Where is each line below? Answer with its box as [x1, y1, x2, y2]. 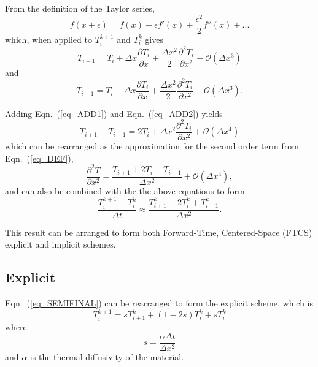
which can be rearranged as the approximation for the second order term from [5, 140, 299, 153]
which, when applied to [5, 32, 92, 45]
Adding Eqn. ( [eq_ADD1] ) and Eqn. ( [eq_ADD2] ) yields [5, 107, 223, 119]
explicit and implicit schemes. [5, 238, 116, 251]
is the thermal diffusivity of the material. [29, 350, 184, 363]
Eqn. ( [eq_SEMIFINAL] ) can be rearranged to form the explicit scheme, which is [5, 297, 314, 309]
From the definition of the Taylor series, [5, 2, 155, 14]
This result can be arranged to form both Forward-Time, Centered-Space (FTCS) [5, 225, 312, 238]
